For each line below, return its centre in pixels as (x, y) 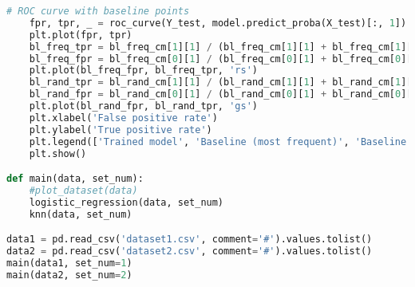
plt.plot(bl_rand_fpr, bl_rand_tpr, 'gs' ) (144, 106)
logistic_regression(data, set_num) (126, 202)
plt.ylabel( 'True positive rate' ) (121, 130)
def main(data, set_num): (75, 179)
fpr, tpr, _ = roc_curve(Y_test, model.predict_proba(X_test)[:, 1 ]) (218, 23)
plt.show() (58, 153)
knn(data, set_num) (81, 214)
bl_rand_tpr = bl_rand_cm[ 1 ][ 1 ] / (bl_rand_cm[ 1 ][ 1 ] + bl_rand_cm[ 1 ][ (221, 83)
